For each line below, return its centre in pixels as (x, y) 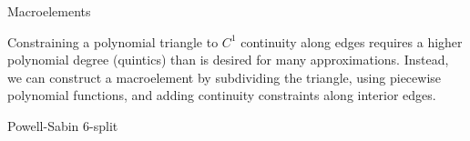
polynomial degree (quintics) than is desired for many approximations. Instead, (228, 60)
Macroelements (49, 11)
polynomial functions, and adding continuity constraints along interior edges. (222, 95)
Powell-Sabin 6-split (63, 125)
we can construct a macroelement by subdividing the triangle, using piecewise (225, 77)
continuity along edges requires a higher (352, 41)
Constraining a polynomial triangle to (113, 41)
